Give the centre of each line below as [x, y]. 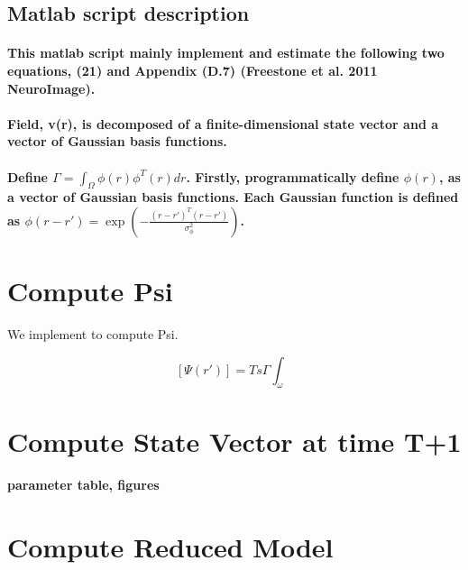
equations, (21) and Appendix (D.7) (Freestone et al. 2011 [193, 70]
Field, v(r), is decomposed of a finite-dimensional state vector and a [223, 123]
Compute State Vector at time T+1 [234, 441]
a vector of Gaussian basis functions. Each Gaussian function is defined [233, 197]
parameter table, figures [83, 485]
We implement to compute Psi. [93, 334]
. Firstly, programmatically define [293, 176]
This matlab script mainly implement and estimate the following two [226, 53]
